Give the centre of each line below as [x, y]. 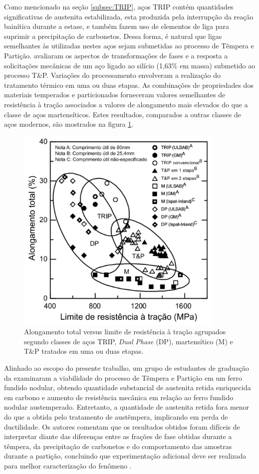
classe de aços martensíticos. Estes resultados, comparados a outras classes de [123, 114]
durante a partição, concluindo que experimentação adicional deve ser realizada [125, 456]
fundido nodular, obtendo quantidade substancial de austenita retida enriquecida [128, 387]
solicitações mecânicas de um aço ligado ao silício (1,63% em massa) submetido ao [130, 65]
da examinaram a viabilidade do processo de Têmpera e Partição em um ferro [123, 377]
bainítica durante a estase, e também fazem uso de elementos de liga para [117, 26]
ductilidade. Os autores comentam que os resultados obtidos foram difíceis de [122, 426]
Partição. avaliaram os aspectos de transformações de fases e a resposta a [116, 55]
